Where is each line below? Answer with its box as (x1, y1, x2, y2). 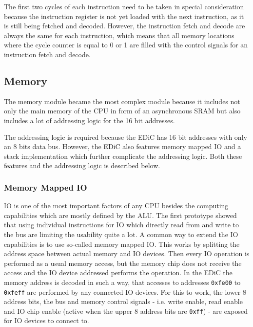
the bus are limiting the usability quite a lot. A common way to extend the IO (4, 229, 238, 239)
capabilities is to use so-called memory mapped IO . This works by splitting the (4, 239, 240, 249)
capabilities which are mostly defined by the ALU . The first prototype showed (4, 210, 237, 220)
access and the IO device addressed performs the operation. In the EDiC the (4, 267, 233, 278)
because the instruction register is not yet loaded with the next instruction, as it (4, 11, 244, 21)
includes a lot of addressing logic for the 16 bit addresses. (4, 115, 175, 125)
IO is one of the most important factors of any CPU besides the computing (4, 200, 229, 211)
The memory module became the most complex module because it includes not (4, 96, 240, 106)
